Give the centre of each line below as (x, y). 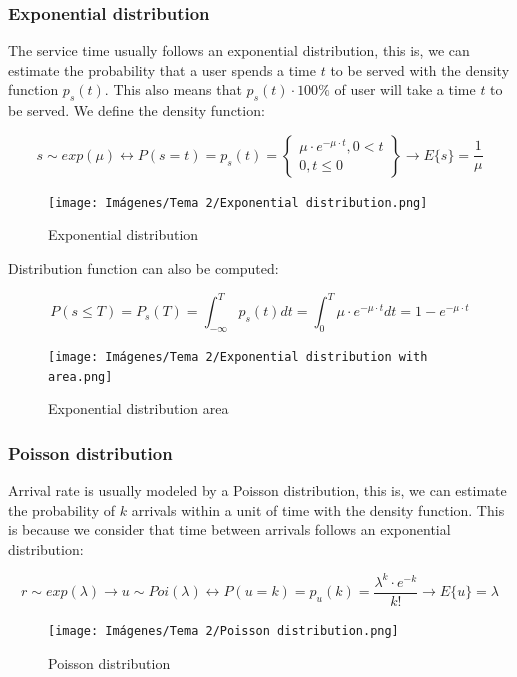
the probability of (62, 509)
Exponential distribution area (138, 408)
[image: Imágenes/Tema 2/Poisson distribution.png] (223, 631)
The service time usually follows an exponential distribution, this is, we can (239, 50)
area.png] (80, 376)
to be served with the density (420, 69)
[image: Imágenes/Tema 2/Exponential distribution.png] (238, 202)
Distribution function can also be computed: (143, 268)
